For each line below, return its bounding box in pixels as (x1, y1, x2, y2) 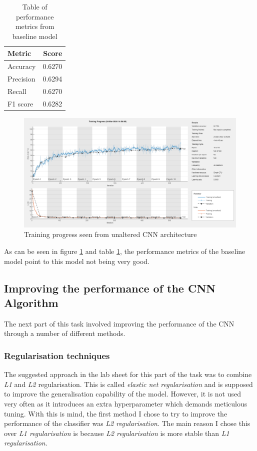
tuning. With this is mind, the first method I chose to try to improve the (4, 408, 227, 418)
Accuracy (7, 61, 36, 71)
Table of (22, 1, 47, 11)
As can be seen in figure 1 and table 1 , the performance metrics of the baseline (4, 246, 245, 256)
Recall (7, 85, 26, 96)
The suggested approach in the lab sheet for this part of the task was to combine (4, 369, 252, 379)
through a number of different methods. (4, 328, 125, 338)
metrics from (15, 21, 54, 31)
